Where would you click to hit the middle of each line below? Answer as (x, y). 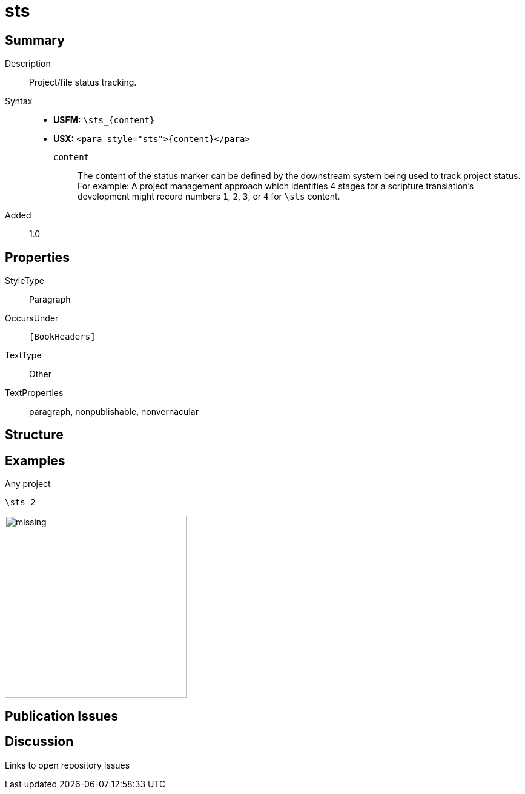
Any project (28, 484)
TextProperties (34, 393)
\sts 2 (20, 503)
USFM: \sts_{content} (104, 120)
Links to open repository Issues (68, 765)
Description (28, 64)
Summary (35, 40)
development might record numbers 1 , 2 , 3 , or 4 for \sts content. (209, 197)
